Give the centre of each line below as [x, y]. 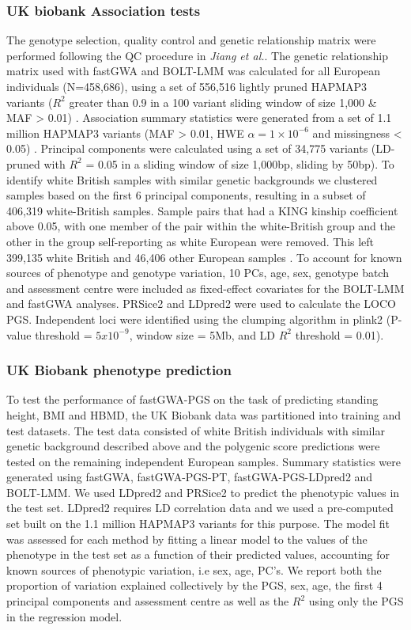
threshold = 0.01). [339, 334]
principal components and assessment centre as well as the [148, 601]
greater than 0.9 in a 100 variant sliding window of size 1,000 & [223, 102]
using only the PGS [356, 601]
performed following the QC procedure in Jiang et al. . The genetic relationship [197, 55]
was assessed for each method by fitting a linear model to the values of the [187, 539]
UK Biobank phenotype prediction [119, 370]
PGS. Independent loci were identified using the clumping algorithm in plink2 [195, 319]
